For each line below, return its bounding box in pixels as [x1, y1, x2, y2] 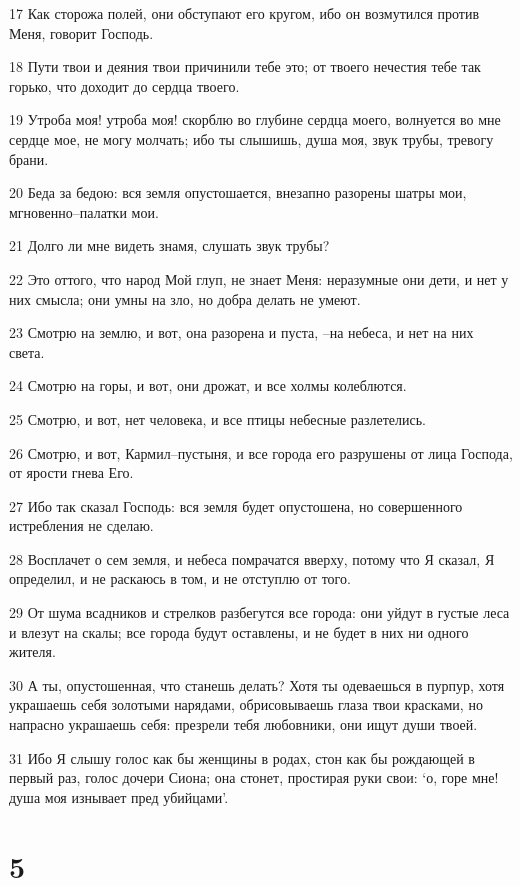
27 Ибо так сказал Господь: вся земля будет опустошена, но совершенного [9, 495, 463, 516]
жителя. [9, 641, 56, 662]
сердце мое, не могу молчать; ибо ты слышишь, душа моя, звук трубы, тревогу [9, 128, 494, 149]
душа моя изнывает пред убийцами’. [9, 786, 229, 807]
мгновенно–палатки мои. [9, 201, 159, 222]
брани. [9, 148, 49, 169]
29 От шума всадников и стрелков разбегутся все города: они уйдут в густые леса [9, 602, 510, 623]
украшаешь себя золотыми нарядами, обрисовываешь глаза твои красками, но [9, 694, 483, 715]
